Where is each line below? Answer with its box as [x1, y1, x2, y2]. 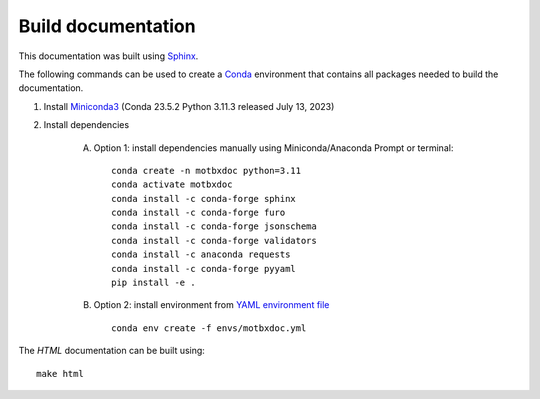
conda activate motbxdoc [111, 179, 233, 190]
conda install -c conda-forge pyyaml [111, 263, 297, 274]
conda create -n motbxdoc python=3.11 [111, 165, 302, 176]
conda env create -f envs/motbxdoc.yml [111, 322, 307, 334]
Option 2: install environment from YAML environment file [93, 299, 330, 311]
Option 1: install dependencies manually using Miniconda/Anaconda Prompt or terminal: [93, 141, 454, 154]
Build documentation [18, 15, 196, 37]
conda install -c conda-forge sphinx [111, 193, 297, 204]
